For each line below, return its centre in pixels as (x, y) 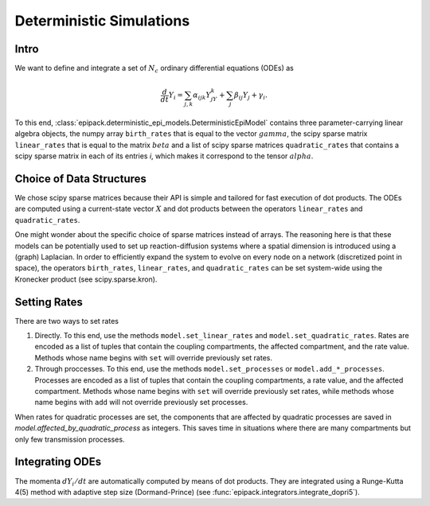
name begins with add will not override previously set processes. (141, 403)
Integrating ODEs (58, 462)
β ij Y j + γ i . (251, 96)
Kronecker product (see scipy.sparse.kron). (86, 279)
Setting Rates (49, 302)
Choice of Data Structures (81, 179)
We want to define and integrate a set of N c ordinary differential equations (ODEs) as (154, 69)
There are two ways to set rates (67, 321)
